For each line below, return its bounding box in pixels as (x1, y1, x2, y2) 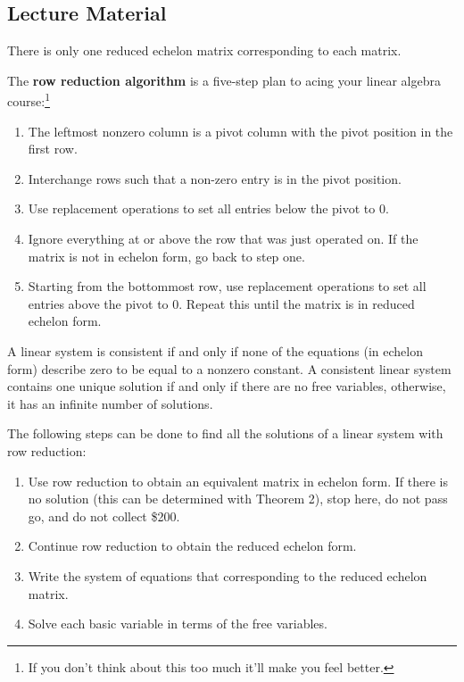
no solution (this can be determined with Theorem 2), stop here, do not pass (28, 489, 448, 508)
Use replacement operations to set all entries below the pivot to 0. (28, 199, 389, 218)
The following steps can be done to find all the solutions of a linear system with (7, 424, 443, 443)
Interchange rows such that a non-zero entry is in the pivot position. (28, 169, 402, 187)
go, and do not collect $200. (28, 506, 180, 525)
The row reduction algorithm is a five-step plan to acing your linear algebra (7, 71, 441, 89)
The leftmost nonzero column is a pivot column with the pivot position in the (28, 121, 453, 140)
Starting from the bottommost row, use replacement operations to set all (28, 277, 427, 295)
